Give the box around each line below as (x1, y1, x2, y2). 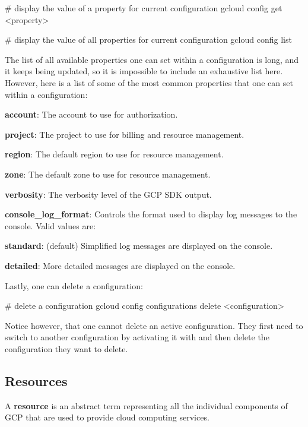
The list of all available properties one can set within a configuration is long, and (5, 53, 299, 65)
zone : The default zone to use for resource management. (5, 167, 211, 180)
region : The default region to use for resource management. (5, 148, 224, 160)
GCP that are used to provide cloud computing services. (5, 411, 209, 423)
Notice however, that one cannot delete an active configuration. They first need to (5, 319, 303, 331)
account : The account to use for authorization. (5, 108, 178, 121)
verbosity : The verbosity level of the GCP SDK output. (5, 188, 212, 200)
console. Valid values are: (5, 219, 96, 232)
